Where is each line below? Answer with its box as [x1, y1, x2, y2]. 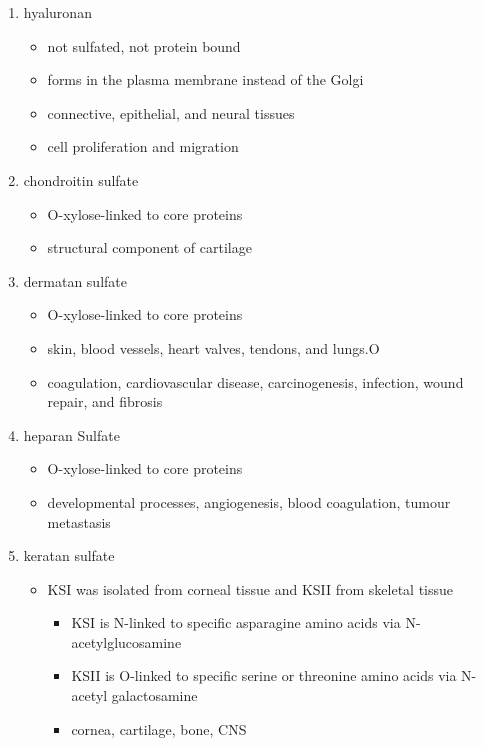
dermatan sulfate [23, 270, 127, 291]
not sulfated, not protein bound [47, 35, 241, 56]
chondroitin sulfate [23, 169, 139, 190]
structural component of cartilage [47, 237, 252, 258]
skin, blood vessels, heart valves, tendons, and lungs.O [47, 337, 380, 358]
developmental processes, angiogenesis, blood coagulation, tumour [47, 491, 451, 512]
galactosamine [111, 685, 198, 706]
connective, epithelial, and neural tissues [47, 102, 295, 123]
